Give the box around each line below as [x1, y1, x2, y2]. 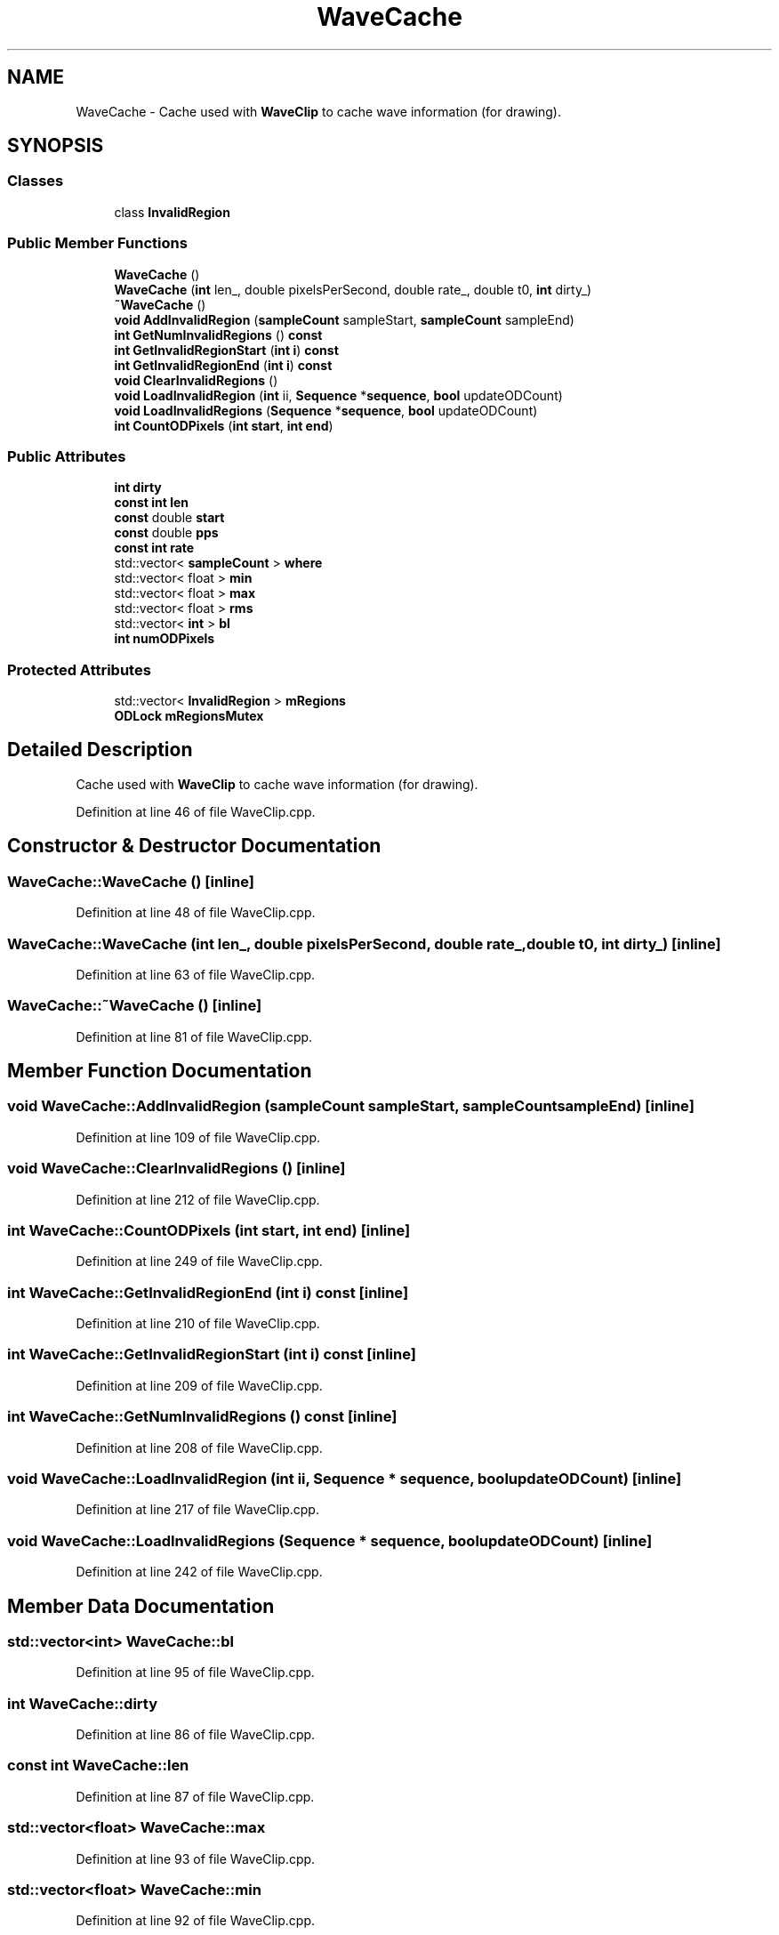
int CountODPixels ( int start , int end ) [114, 417, 333, 433]
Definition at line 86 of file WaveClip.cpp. [76, 1727, 316, 1743]
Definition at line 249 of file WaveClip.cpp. [76, 1254, 323, 1270]
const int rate [114, 540, 195, 556]
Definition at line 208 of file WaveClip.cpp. [76, 1439, 323, 1455]
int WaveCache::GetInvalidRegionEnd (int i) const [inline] [7, 1283, 409, 1302]
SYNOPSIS [7, 134, 104, 157]
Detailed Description [7, 738, 193, 762]
